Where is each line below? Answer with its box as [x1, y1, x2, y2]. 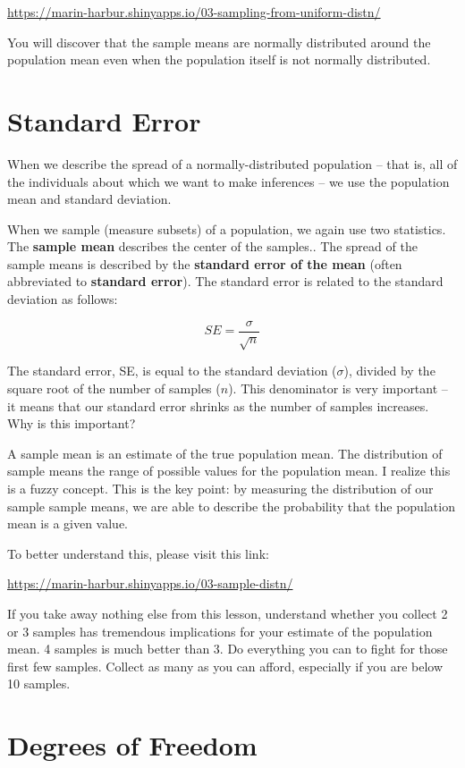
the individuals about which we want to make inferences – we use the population [7, 172, 450, 190]
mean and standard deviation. [7, 190, 172, 208]
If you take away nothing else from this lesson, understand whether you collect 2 [7, 604, 448, 623]
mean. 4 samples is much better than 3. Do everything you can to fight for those [7, 639, 448, 658]
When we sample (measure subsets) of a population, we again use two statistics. [7, 219, 446, 238]
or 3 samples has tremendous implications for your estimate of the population [7, 621, 433, 640]
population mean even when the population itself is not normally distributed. [7, 50, 431, 69]
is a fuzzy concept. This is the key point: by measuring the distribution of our [7, 479, 434, 498]
